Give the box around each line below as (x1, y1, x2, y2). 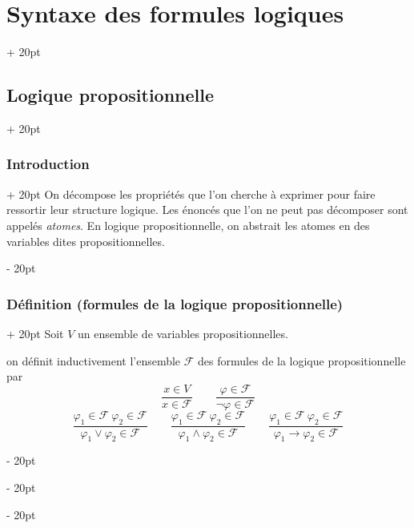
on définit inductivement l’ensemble (6, 352, 181, 369)
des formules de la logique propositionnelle (198, 352, 406, 369)
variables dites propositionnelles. (6, 232, 165, 249)
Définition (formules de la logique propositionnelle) (6, 293, 344, 313)
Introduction (6, 154, 90, 174)
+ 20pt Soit (6, 324, 64, 341)
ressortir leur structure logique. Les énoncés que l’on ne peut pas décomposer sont (6, 201, 408, 218)
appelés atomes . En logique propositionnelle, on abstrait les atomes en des (6, 216, 370, 233)
